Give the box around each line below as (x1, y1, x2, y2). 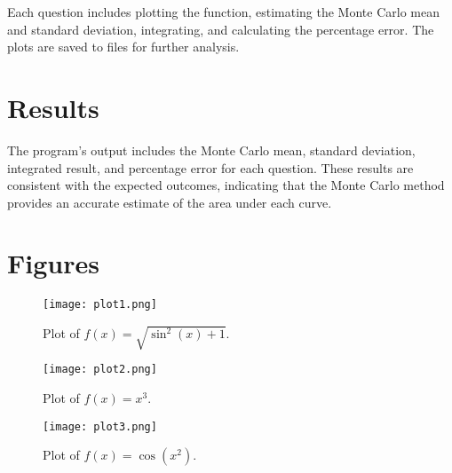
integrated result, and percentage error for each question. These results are (7, 158, 414, 177)
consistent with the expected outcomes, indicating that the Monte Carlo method (7, 176, 445, 194)
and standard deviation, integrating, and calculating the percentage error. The (7, 20, 434, 38)
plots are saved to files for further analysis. (7, 37, 240, 56)
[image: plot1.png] (43, 298, 157, 311)
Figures (7, 245, 99, 281)
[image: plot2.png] (43, 363, 157, 376)
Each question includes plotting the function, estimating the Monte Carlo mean (7, 3, 440, 20)
